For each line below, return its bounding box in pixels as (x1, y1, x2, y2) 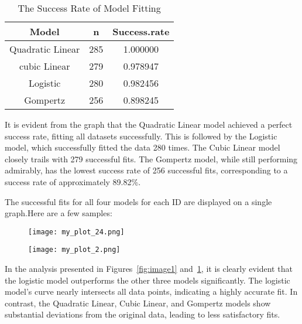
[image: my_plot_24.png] (28, 227, 125, 236)
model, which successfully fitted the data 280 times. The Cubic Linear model (5, 141, 280, 154)
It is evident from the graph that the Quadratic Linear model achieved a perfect (5, 118, 293, 130)
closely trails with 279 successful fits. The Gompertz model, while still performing (5, 152, 298, 165)
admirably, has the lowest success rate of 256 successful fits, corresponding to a (5, 164, 288, 176)
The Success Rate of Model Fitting (18, 1, 161, 15)
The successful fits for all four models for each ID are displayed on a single (5, 195, 272, 207)
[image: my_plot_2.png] (28, 245, 121, 254)
